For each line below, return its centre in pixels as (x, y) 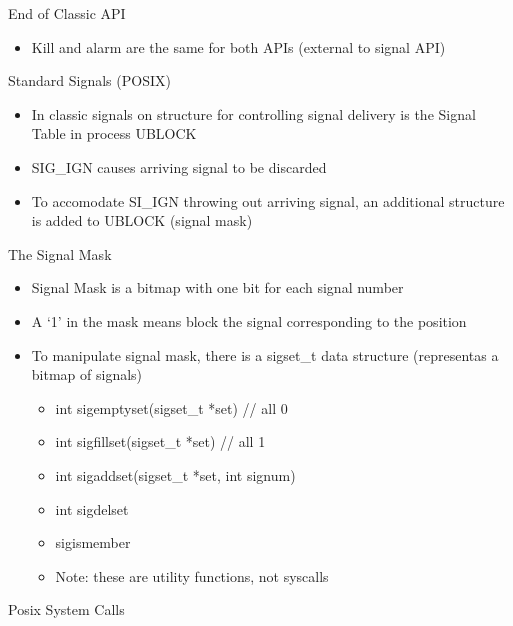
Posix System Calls (66, 609)
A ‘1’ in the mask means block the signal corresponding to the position (249, 320)
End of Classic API (67, 13)
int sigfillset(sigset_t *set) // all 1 (160, 441)
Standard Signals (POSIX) (89, 80)
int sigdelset (92, 508)
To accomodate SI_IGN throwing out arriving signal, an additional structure (268, 200)
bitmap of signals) (87, 374)
